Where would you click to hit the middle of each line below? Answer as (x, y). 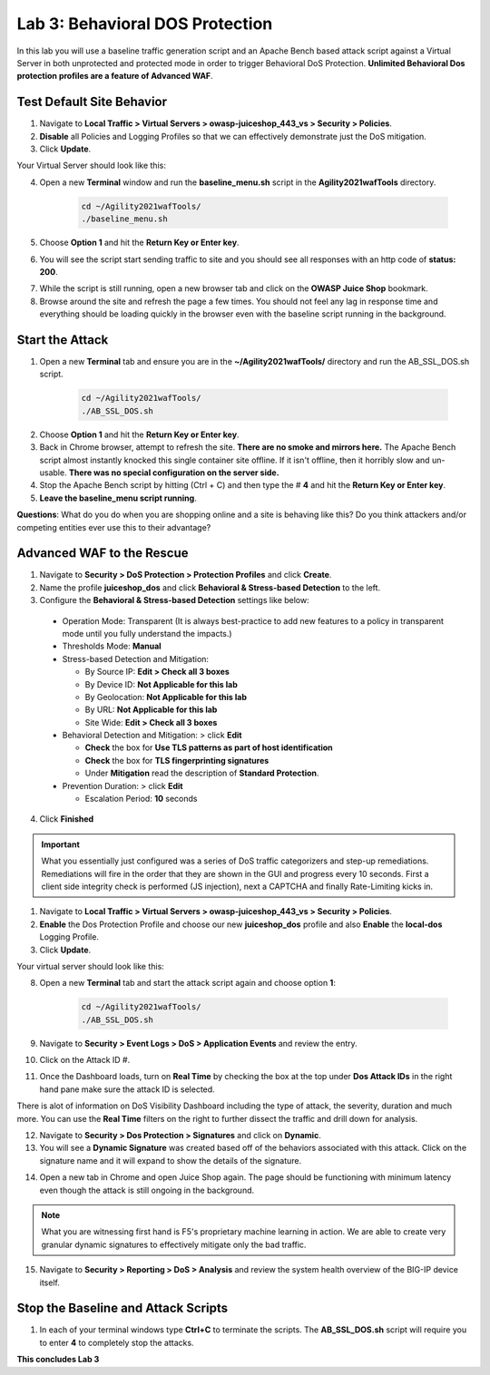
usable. (53, 473)
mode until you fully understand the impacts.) (147, 633)
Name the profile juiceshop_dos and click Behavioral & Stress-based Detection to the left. (210, 587)
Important (61, 844)
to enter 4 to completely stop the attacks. (117, 1342)
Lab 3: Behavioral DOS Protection (145, 24)
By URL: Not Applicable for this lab (151, 710)
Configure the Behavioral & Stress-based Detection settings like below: (174, 600)
